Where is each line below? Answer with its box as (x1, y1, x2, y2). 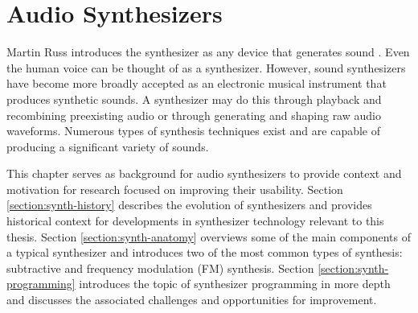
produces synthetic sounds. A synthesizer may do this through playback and (6, 90, 382, 107)
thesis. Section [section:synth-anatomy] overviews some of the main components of (6, 228, 412, 245)
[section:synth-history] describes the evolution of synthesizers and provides (6, 196, 372, 213)
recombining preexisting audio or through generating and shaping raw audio (6, 106, 381, 123)
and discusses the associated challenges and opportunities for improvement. (6, 291, 377, 308)
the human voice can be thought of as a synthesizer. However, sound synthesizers (6, 59, 406, 76)
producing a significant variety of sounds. (6, 138, 209, 154)
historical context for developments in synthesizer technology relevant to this (6, 212, 384, 229)
